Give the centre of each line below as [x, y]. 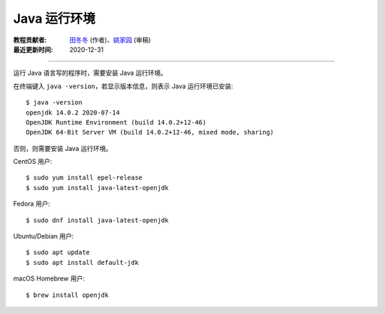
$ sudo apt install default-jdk [82, 262]
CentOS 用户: [33, 162]
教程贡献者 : [30, 40]
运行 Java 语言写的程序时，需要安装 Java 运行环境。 [90, 73]
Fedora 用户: [31, 204]
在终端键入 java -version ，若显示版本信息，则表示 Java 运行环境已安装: [123, 86]
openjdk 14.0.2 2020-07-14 [73, 112]
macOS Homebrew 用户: [49, 278]
